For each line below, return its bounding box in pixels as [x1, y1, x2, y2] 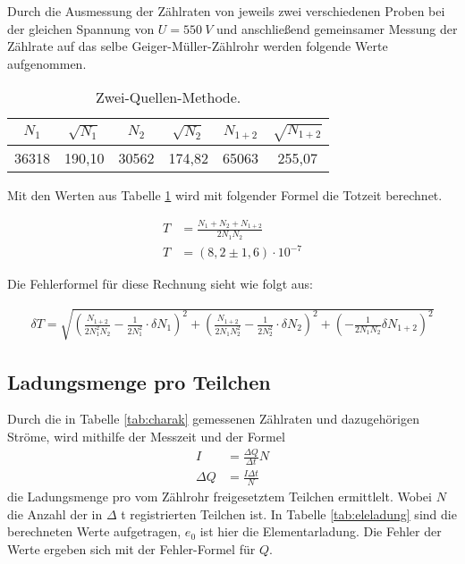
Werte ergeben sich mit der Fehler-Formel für [7, 540, 256, 558]
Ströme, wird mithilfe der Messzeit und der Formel [7, 427, 285, 446]
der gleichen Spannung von [7, 19, 155, 38]
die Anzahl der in [7, 504, 103, 523]
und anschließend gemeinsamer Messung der [216, 19, 458, 38]
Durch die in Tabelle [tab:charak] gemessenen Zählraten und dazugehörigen [7, 409, 419, 428]
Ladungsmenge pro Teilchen [7, 367, 271, 395]
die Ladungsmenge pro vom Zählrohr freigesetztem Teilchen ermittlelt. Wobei [7, 487, 432, 506]
